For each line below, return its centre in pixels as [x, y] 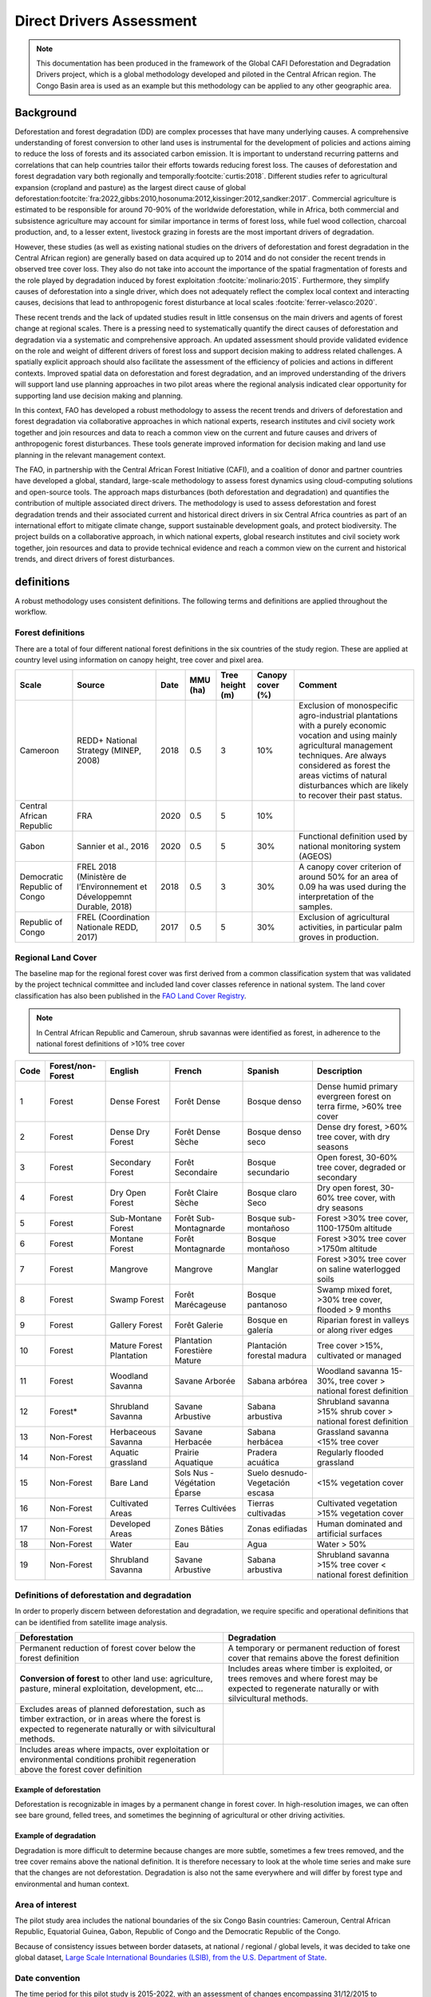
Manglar [263, 1269]
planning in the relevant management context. [90, 455]
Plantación [267, 1346]
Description [339, 1071]
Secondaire [196, 1173]
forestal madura [277, 1356]
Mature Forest [136, 1346]
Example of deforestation [58, 1789]
